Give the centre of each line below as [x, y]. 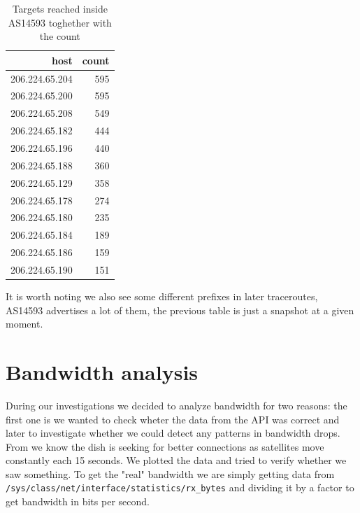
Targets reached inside [60, 8]
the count [60, 36]
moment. [24, 324]
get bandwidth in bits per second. [78, 501]
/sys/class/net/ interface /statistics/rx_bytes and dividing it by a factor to [180, 487]
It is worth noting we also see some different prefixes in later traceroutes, [162, 296]
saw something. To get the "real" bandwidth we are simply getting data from [170, 473]
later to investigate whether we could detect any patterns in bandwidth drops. [173, 433]
